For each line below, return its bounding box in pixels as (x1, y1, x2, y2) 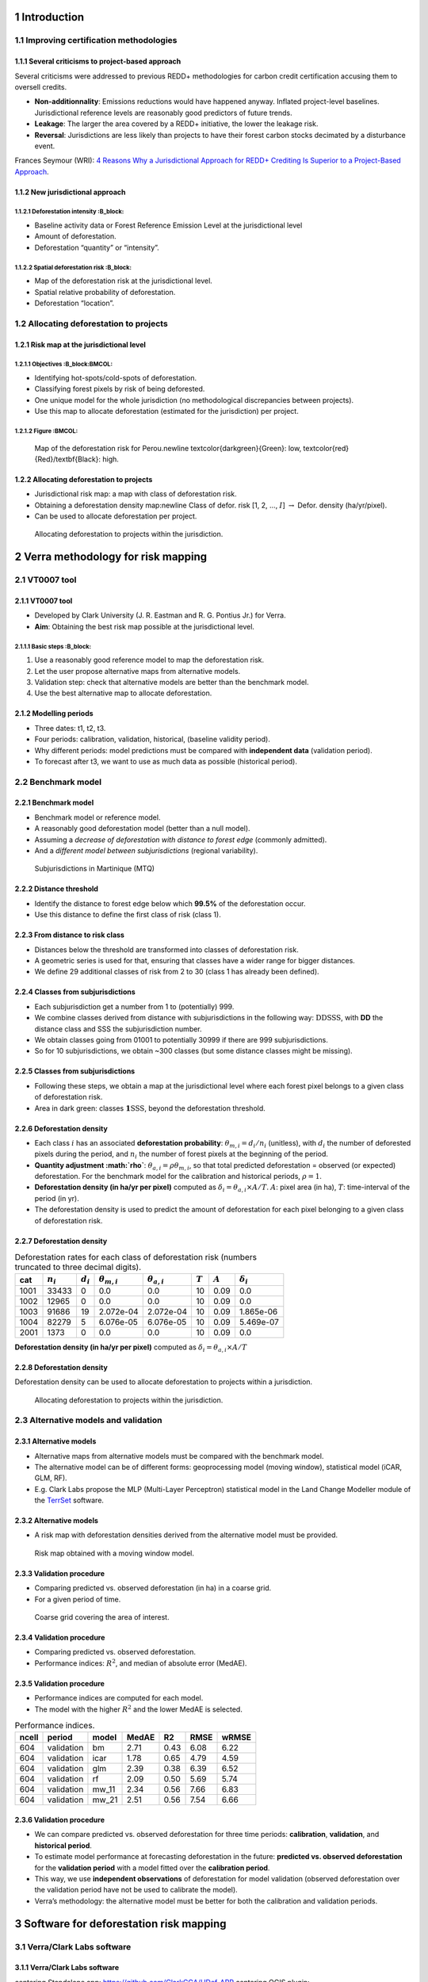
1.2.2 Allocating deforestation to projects (14, 474, 153, 484)
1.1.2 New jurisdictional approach (14, 187, 126, 197)
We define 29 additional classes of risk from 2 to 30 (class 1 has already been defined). (34, 967, 320, 977)
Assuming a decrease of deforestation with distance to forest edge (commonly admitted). (34, 835, 327, 844)
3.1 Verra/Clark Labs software (14, 1941, 132, 1952)
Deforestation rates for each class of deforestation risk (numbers (14, 1252, 258, 1263)
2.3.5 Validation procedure (14, 1678, 105, 1688)
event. (34, 141, 55, 151)
